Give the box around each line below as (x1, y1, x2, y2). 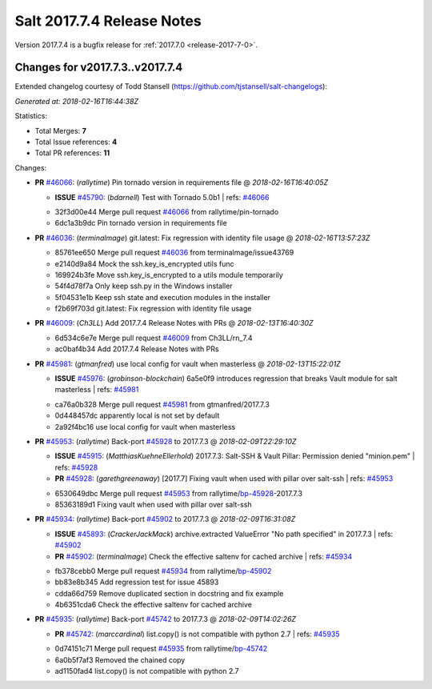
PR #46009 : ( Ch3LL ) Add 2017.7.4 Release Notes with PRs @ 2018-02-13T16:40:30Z (34, 318, 314, 328)
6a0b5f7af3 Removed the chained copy (54, 655, 186, 664)
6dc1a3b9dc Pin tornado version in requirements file (54, 218, 227, 228)
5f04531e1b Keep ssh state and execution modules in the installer (54, 292, 271, 302)
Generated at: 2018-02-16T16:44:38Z (14, 96, 139, 106)
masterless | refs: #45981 (54, 385, 139, 395)
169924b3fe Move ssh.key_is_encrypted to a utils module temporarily (54, 270, 283, 279)
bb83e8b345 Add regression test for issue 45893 (54, 577, 219, 587)
